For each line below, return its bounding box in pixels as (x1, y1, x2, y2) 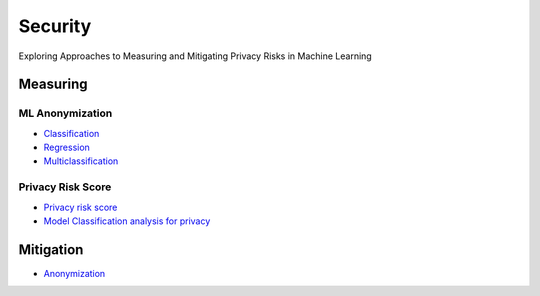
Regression (43, 141, 90, 154)
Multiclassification (43, 155, 119, 167)
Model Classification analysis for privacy (43, 215, 211, 227)
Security (18, 15, 92, 37)
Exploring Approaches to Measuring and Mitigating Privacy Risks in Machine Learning (18, 50, 372, 62)
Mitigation (18, 241, 84, 258)
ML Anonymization (18, 106, 113, 120)
